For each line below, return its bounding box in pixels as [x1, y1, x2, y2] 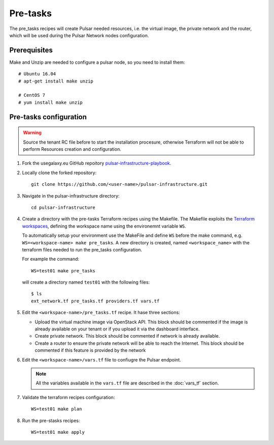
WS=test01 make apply [31, 429, 85, 435]
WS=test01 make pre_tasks [31, 268, 96, 273]
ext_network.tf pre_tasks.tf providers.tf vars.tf [31, 298, 160, 304]
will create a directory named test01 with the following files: [22, 279, 150, 285]
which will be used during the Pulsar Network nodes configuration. [9, 32, 149, 38]
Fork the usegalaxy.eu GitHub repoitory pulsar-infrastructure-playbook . [22, 160, 172, 166]
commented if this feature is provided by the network [35, 347, 146, 353]
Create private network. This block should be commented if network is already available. [35, 333, 220, 339]
